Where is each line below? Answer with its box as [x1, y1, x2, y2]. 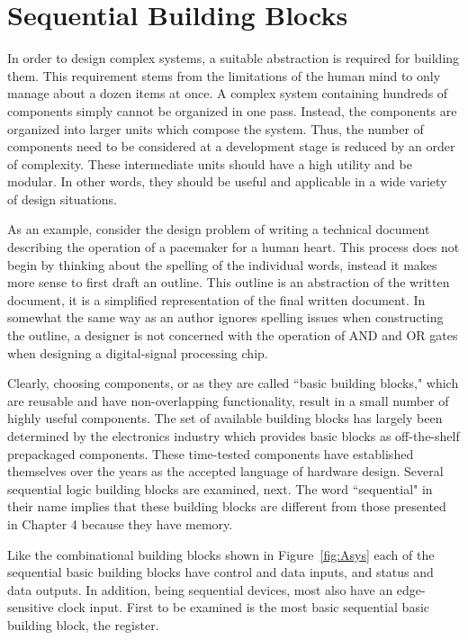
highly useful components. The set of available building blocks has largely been [7, 409, 443, 428]
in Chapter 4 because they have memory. [7, 514, 233, 533]
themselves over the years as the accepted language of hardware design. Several [7, 462, 444, 481]
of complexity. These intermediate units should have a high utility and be [7, 154, 412, 173]
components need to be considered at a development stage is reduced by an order [7, 137, 455, 156]
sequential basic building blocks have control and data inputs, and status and [7, 563, 434, 581]
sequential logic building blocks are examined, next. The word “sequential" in [7, 479, 433, 498]
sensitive [7, 598, 54, 617]
